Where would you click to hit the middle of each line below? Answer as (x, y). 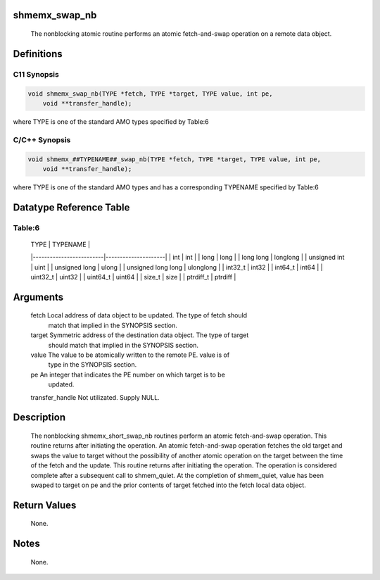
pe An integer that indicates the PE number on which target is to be (128, 374)
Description (39, 418)
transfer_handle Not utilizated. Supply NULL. (95, 397)
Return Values (45, 505)
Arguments (38, 297)
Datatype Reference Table (71, 207)
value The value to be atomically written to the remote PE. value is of (130, 355)
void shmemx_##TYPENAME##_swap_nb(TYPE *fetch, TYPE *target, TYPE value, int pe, (175, 159)
